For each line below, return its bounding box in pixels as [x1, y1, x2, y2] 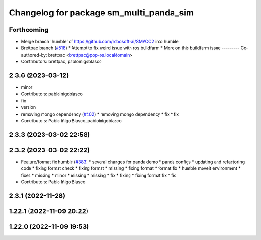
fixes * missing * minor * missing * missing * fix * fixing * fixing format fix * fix [21, 172, 176, 178]
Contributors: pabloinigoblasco [21, 91, 83, 97]
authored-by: [21, 52, 47, 58]
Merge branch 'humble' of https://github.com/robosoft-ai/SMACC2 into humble [21, 39, 179, 45]
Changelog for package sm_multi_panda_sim [9, 7, 194, 18]
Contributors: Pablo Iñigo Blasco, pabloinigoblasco [21, 118, 122, 124]
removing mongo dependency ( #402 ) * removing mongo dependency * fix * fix [21, 111, 179, 117]
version [21, 105, 36, 110]
